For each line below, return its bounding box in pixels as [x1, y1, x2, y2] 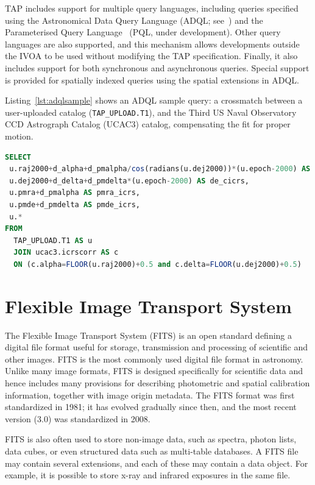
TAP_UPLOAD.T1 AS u [13, 236, 93, 245]
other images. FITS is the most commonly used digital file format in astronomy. [5, 352, 303, 365]
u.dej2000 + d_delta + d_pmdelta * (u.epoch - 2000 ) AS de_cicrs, [9, 176, 250, 185]
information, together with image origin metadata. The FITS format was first [5, 388, 295, 401]
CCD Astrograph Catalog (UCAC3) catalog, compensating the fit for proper [5, 118, 291, 130]
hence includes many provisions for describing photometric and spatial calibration [5, 377, 310, 389]
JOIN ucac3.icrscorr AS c [13, 248, 119, 257]
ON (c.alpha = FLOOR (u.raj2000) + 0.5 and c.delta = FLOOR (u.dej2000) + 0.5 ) [13, 260, 302, 269]
